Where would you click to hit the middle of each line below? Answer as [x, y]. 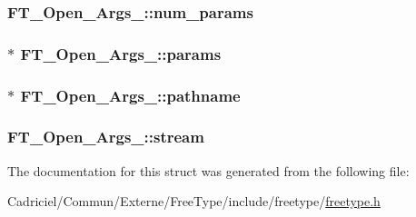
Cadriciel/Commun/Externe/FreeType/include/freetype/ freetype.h [194, 201]
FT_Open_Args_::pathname [130, 95]
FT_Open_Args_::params [121, 53]
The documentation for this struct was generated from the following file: [208, 170]
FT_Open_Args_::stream [106, 137]
